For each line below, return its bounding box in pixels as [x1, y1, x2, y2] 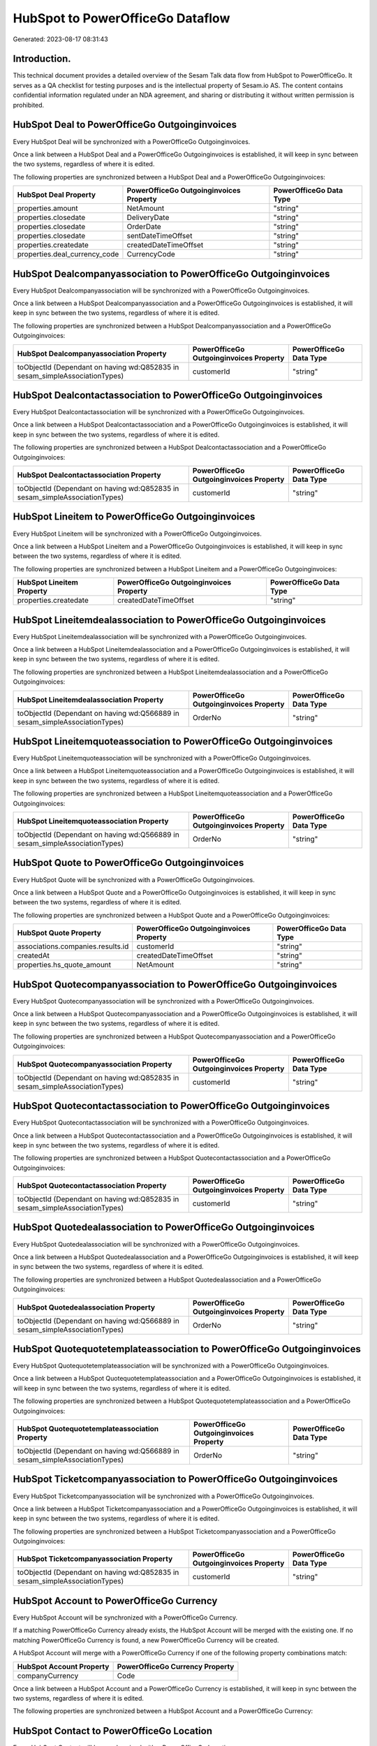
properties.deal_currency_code [17, 249, 119, 259]
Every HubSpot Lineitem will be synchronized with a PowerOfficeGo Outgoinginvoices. [13, 529, 262, 538]
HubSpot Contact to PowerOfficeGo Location [13, 1725, 213, 1737]
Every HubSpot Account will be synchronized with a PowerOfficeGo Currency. [13, 1613, 238, 1622]
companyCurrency [17, 1671, 79, 1680]
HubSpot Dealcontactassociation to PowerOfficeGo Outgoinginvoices [13, 389, 323, 401]
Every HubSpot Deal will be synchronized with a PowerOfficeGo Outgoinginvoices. [13, 137, 251, 146]
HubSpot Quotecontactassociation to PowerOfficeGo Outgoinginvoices [13, 1100, 330, 1112]
